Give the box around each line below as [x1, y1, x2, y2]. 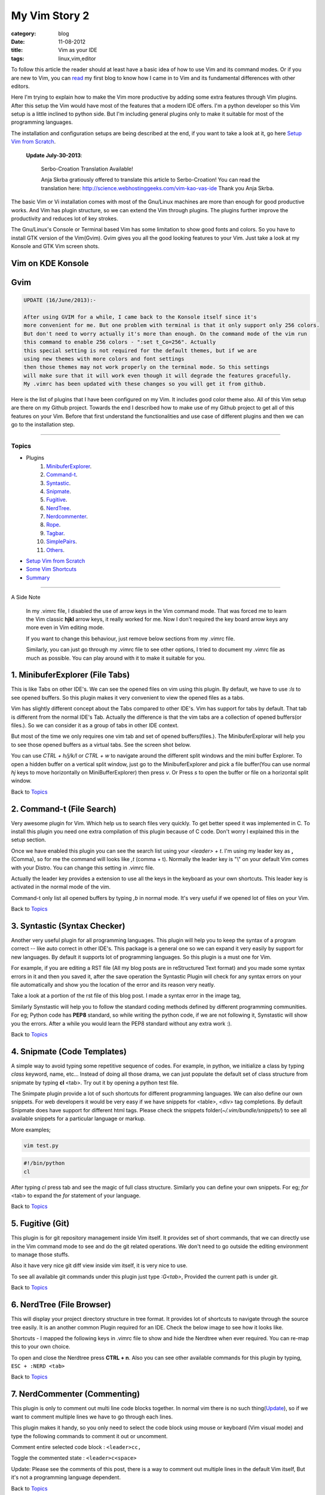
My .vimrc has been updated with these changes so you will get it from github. [23, 380, 266, 388]
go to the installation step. [11, 421, 75, 428]
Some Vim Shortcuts [26, 566, 77, 573]
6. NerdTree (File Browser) [11, 1299, 112, 1310]
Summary [26, 574, 50, 581]
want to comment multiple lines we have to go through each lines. [11, 1413, 173, 1420]
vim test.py [23, 1142, 59, 1149]
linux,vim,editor [58, 54, 96, 62]
